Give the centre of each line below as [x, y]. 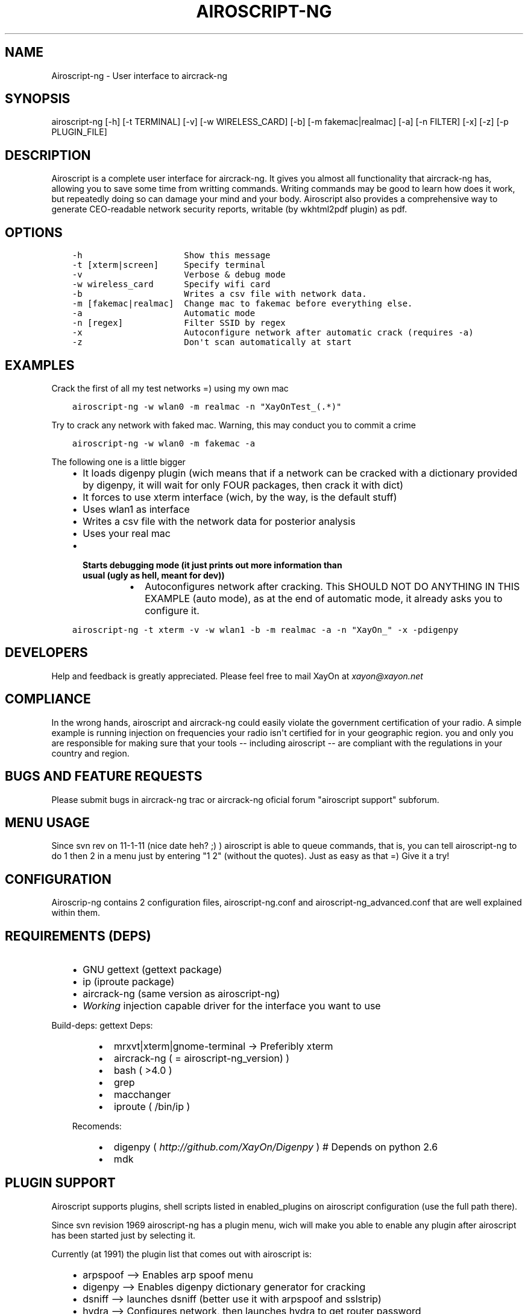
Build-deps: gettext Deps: [102, 1026]
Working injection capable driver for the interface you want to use [232, 1006]
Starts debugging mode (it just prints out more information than [212, 565]
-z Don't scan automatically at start [212, 342]
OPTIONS [34, 232]
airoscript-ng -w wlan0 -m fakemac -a [164, 443]
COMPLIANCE [48, 699]
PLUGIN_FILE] [79, 132]
